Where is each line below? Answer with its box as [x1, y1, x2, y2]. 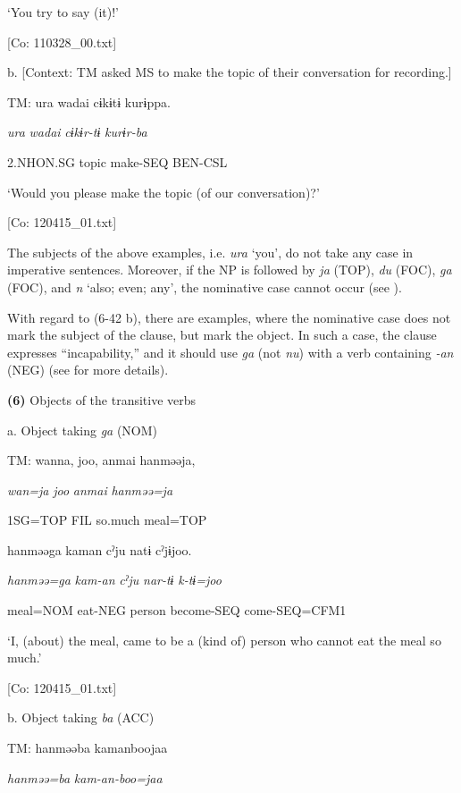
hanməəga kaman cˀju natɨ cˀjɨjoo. [7, 540, 192, 559]
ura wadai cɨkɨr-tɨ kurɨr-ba [7, 122, 147, 141]
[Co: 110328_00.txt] [7, 32, 117, 51]
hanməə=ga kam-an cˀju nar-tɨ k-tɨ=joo [7, 570, 222, 589]
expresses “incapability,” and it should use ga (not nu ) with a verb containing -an [7, 342, 454, 361]
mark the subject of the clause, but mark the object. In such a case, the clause [7, 325, 437, 344]
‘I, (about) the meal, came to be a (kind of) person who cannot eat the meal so [7, 630, 441, 649]
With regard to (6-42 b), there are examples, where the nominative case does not [7, 308, 451, 326]
